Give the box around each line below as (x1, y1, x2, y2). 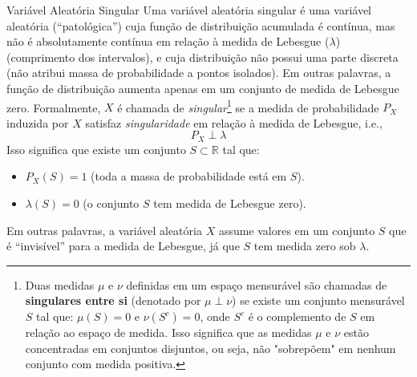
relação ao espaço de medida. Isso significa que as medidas (25, 324, 312, 341)
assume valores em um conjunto (218, 221, 375, 238)
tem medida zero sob (253, 237, 356, 254)
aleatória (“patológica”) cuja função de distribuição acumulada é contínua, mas (6, 17, 395, 34)
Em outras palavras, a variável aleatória (6, 221, 202, 238)
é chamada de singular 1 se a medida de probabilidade (117, 96, 379, 116)
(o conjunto (83, 195, 140, 212)
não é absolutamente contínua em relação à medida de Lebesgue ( (6, 33, 330, 50)
